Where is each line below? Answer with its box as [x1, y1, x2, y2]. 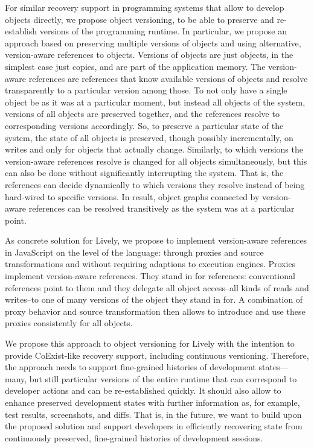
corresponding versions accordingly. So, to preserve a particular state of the [5, 119, 284, 131]
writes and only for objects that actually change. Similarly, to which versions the [5, 143, 303, 156]
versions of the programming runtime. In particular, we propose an [39, 25, 287, 37]
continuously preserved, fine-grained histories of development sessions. [5, 431, 263, 444]
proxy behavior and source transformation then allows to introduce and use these [5, 304, 306, 317]
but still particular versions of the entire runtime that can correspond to [29, 372, 297, 385]
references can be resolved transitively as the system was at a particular [28, 202, 295, 215]
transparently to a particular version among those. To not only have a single [5, 84, 287, 96]
